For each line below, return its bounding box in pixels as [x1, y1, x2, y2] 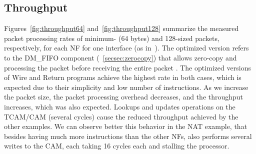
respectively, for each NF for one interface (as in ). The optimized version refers [4, 42, 249, 53]
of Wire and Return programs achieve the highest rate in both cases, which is [4, 72, 241, 82]
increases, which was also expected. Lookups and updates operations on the [4, 101, 235, 111]
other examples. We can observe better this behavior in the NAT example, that [4, 121, 247, 131]
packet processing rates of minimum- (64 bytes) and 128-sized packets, [4, 32, 219, 43]
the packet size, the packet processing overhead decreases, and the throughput [4, 91, 243, 102]
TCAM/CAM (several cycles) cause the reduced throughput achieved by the [4, 111, 238, 121]
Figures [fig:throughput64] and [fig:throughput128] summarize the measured [4, 23, 239, 33]
